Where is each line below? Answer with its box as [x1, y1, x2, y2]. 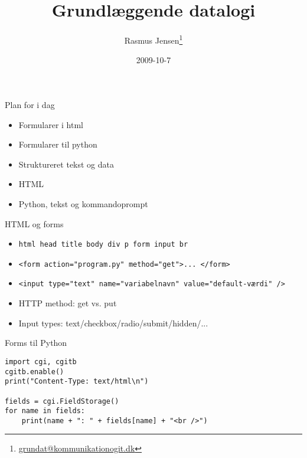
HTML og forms [5, 217, 64, 230]
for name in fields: [5, 407, 86, 416]
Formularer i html [18, 118, 84, 130]
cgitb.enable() [5, 367, 64, 376]
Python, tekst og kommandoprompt [18, 197, 148, 210]
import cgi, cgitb [5, 357, 77, 366]
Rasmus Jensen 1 [124, 32, 183, 46]
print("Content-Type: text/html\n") [5, 377, 149, 386]
